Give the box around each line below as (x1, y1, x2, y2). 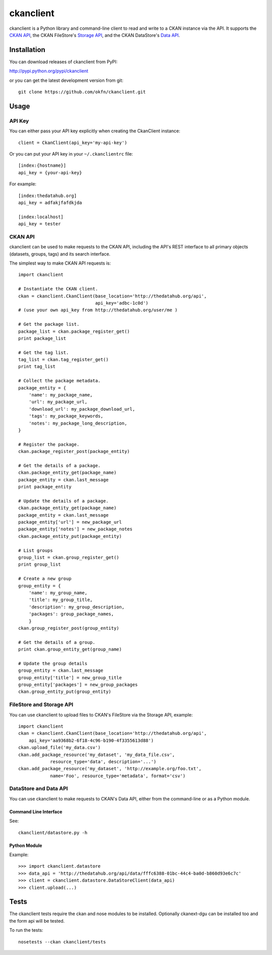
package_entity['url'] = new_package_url (18, 519, 122, 525)
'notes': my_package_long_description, (28, 420, 127, 426)
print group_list (18, 562, 61, 568)
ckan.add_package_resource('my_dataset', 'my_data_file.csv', (18, 751, 175, 758)
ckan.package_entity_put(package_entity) (18, 533, 122, 539)
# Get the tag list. (18, 349, 69, 356)
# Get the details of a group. (18, 639, 96, 645)
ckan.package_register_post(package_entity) (18, 448, 130, 455)
